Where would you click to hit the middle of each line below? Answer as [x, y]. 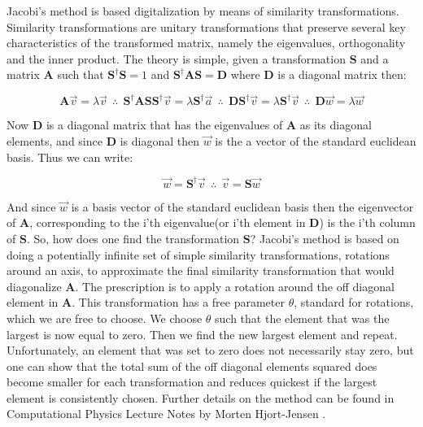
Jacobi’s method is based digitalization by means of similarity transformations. [203, 11]
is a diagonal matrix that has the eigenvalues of [164, 125]
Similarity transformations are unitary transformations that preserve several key [206, 26]
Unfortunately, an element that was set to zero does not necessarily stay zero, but [210, 350]
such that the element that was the [302, 318]
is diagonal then [159, 141]
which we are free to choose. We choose [105, 318]
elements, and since [55, 141]
